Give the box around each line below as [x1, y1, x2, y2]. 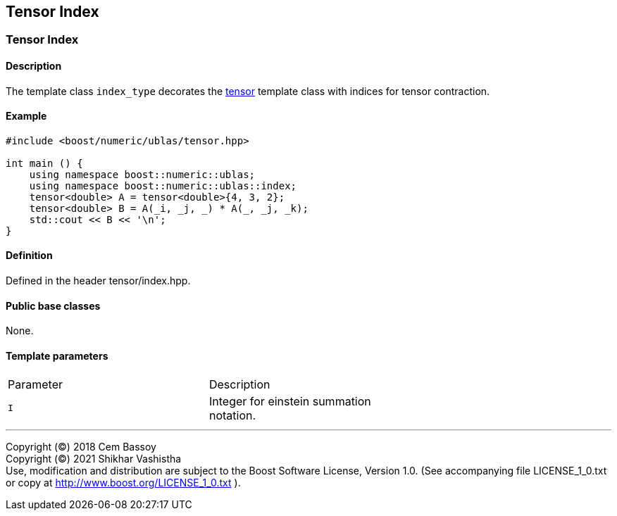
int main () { [6, 157, 83, 169]
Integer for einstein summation [208, 394, 371, 408]
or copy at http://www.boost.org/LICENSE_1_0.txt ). [6, 476, 241, 489]
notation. [208, 408, 256, 422]
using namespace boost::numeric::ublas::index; [29, 180, 297, 191]
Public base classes [6, 299, 101, 312]
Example [6, 110, 47, 122]
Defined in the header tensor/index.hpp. [6, 275, 191, 287]
